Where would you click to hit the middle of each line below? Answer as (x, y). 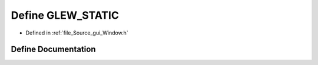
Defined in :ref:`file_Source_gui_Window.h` (77, 33)
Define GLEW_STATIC (65, 15)
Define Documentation (53, 49)
